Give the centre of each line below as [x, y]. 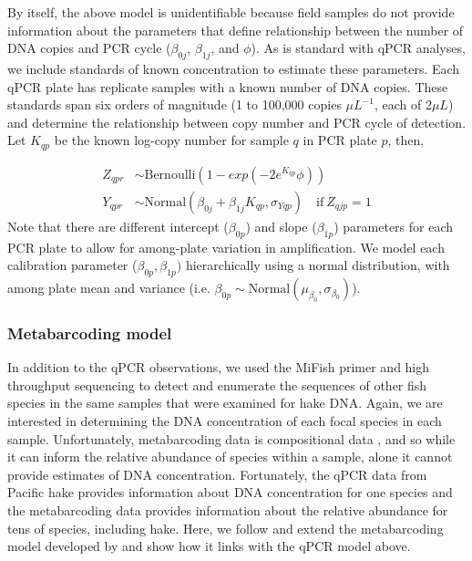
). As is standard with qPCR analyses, [358, 48]
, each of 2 [403, 104]
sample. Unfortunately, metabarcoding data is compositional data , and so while [231, 438]
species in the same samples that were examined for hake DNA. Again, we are [225, 403]
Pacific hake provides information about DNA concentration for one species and [230, 492]
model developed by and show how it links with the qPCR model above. [209, 546]
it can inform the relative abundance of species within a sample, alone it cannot [230, 457]
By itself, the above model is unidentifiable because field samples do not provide [231, 12]
